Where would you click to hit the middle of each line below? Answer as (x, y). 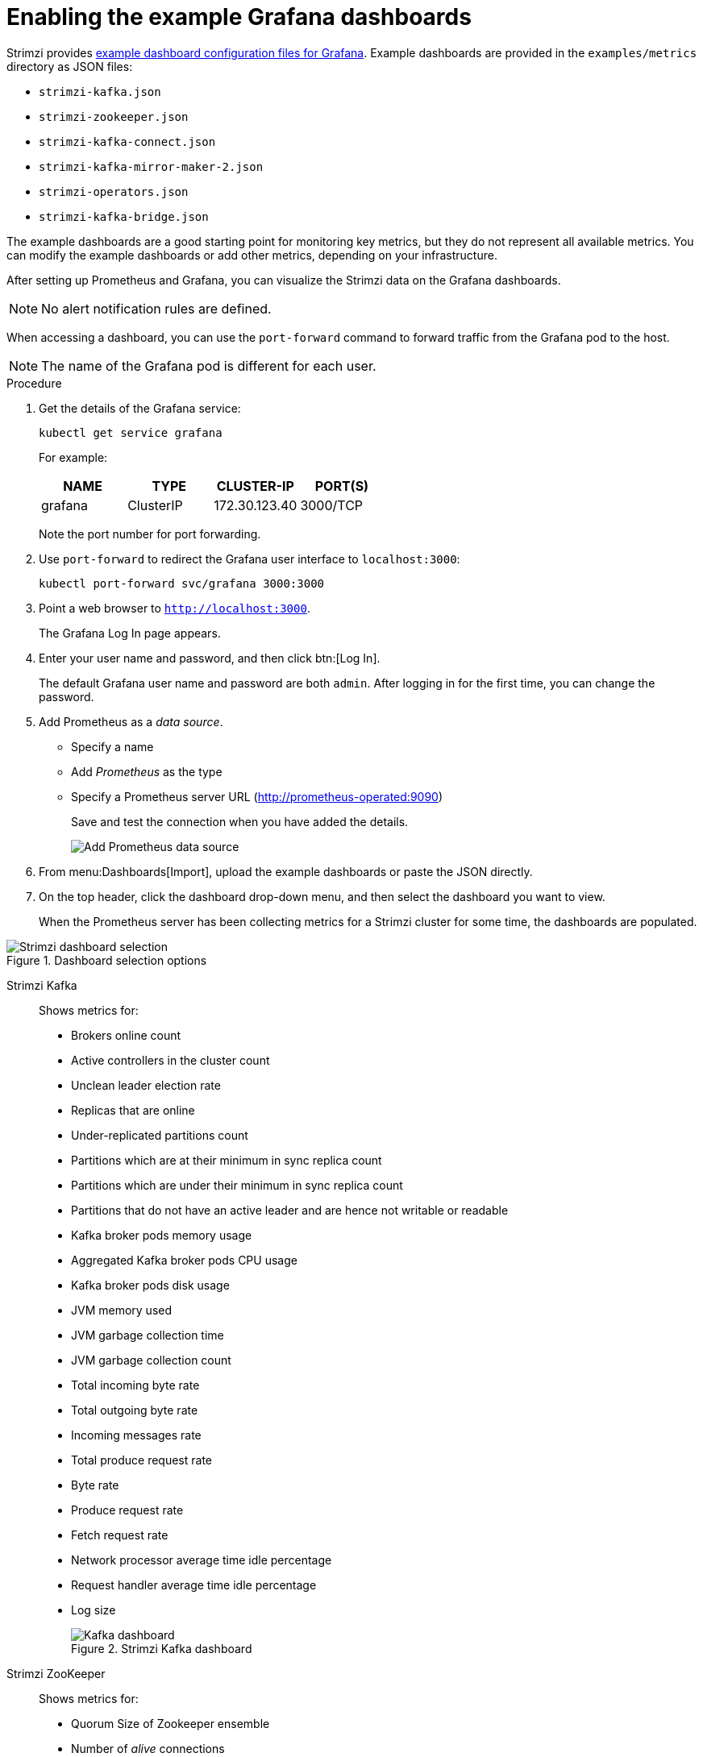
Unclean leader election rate (146, 1085)
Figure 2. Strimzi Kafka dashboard (162, 1648)
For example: (73, 457)
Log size (94, 1610)
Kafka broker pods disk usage (150, 1285)
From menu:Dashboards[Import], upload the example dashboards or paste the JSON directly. (286, 871)
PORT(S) (342, 486)
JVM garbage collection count (151, 1360)
